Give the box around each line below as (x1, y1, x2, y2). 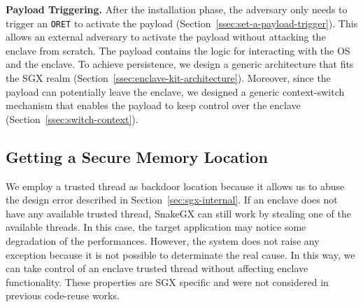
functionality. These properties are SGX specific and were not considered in (6, 274, 329, 289)
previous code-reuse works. (6, 288, 120, 303)
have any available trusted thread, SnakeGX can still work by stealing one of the (6, 206, 351, 220)
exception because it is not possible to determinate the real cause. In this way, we (6, 247, 355, 262)
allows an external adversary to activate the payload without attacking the (6, 29, 326, 44)
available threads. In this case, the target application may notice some (6, 220, 306, 234)
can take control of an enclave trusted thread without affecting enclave (6, 261, 308, 276)
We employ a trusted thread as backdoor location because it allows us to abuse (6, 178, 345, 193)
